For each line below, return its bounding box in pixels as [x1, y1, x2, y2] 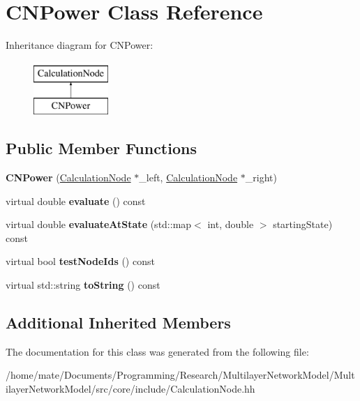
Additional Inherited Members [6, 312, 231, 333]
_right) [245, 170, 277, 185]
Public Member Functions [6, 137, 197, 159]
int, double [207, 217, 254, 232]
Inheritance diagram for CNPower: [6, 38, 153, 52]
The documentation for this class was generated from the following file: [6, 344, 309, 358]
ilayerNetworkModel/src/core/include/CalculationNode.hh [6, 381, 255, 396]
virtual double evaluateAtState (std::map [6, 217, 192, 232]
